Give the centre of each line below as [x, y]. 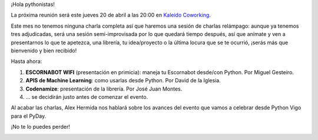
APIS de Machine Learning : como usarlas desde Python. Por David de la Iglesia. [123, 81]
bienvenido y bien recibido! [44, 51]
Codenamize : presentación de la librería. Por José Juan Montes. [104, 89]
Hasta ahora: [26, 61]
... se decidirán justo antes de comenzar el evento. [87, 96]
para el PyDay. [29, 116]
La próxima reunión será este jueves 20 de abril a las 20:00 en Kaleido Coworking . [111, 15]
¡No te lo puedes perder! [41, 127]
